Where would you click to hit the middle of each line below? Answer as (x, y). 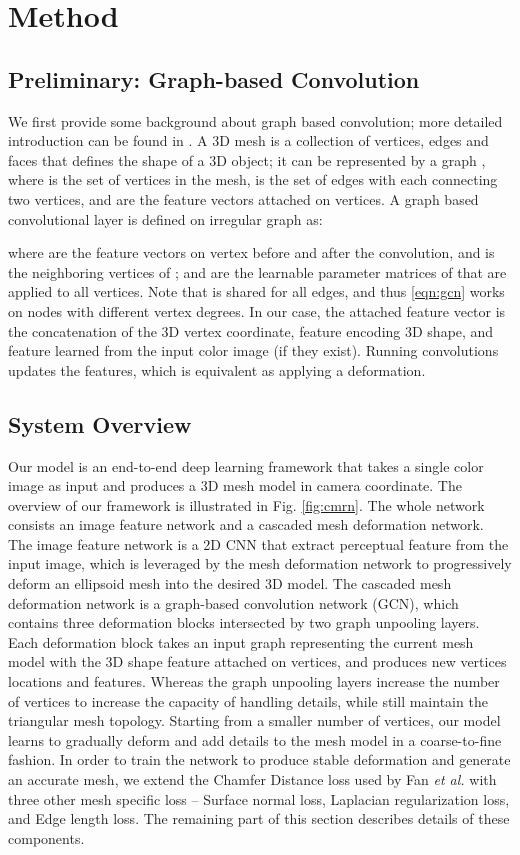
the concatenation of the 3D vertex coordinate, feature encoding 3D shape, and (251, 330)
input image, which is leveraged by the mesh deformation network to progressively (260, 563)
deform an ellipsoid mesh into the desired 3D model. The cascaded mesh (230, 583)
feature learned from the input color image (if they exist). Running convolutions (253, 350)
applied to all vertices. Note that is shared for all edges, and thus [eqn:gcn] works (256, 291)
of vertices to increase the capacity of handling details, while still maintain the (248, 700)
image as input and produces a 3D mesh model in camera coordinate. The (235, 485)
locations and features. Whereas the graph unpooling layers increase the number (254, 681)
